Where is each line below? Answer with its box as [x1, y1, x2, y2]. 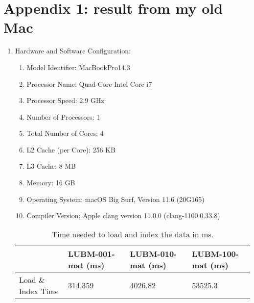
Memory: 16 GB [26, 177, 75, 188]
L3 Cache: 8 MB [26, 161, 76, 171]
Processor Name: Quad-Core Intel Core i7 [26, 78, 152, 89]
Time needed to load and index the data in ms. [51, 228, 214, 240]
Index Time [19, 285, 59, 297]
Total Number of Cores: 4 [26, 128, 104, 138]
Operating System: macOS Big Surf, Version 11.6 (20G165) [26, 194, 205, 204]
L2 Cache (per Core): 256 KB [26, 144, 115, 154]
